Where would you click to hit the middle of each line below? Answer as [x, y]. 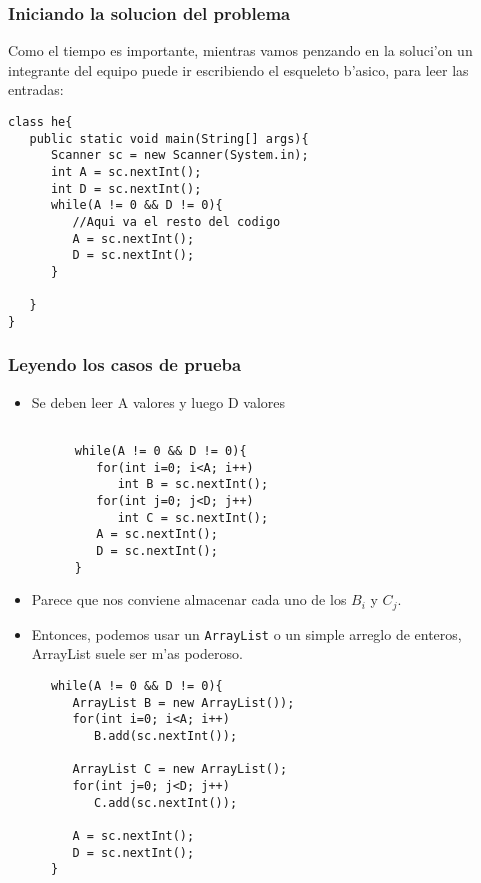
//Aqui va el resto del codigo [176, 221]
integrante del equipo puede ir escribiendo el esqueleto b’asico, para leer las [238, 69]
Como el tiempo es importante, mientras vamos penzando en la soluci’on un [240, 50]
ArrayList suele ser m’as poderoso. [137, 653]
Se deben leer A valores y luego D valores [158, 401]
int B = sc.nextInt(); [193, 484]
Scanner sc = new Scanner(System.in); [179, 155]
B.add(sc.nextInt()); [165, 735]
